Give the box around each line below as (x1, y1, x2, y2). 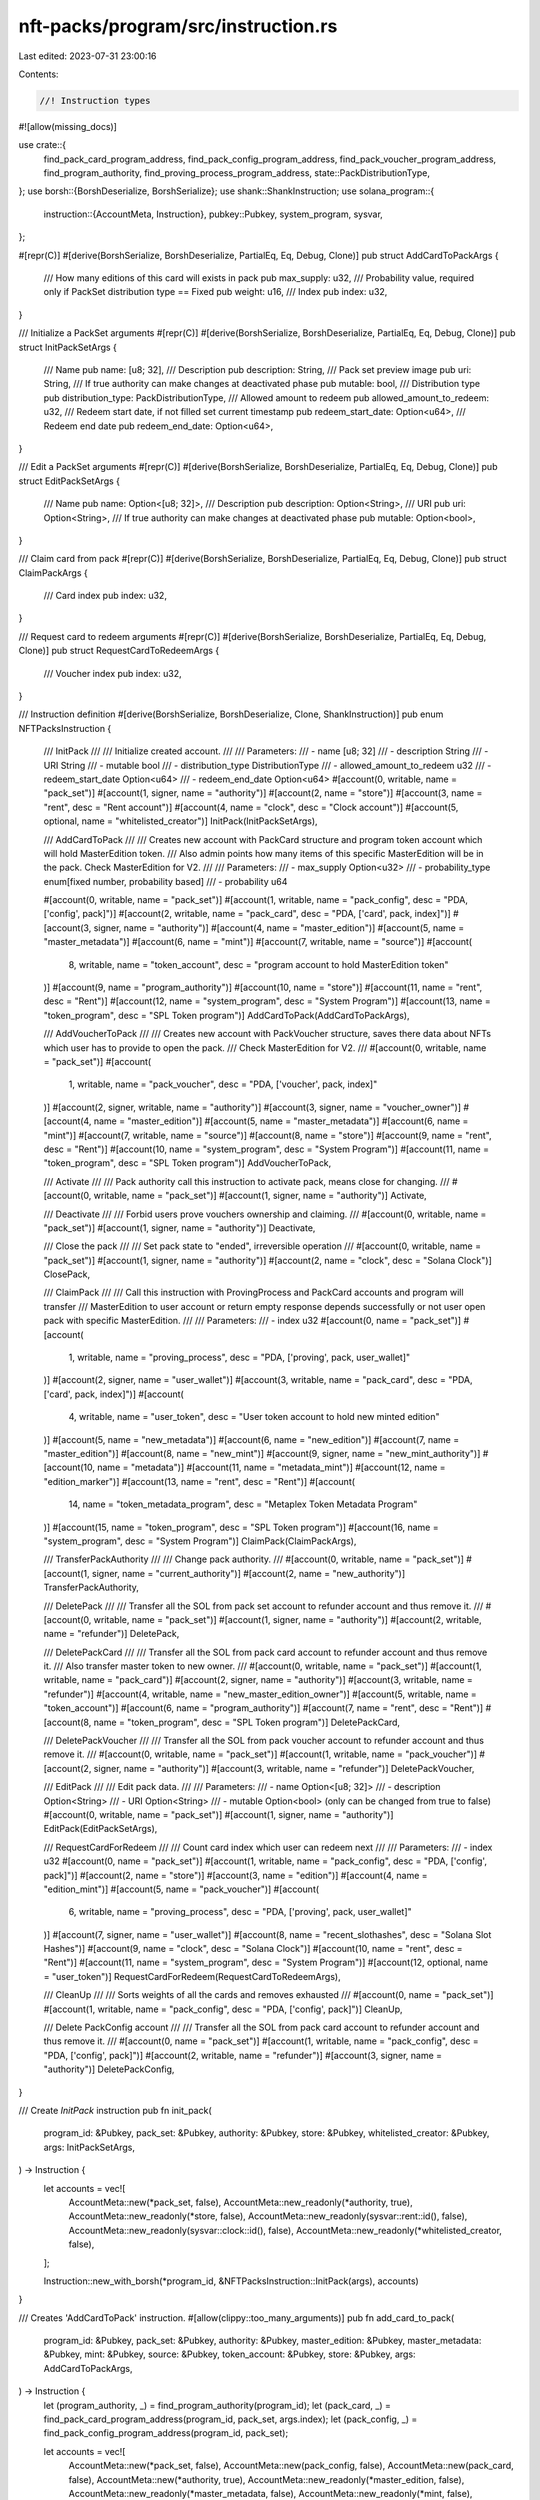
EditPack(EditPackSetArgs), (43, 1823, 158, 1835)
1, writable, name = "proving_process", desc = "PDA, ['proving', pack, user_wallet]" (68, 1351, 411, 1364)
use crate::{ (18, 139, 67, 151)
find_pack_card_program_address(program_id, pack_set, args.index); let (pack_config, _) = (43, 2413, 418, 2425)
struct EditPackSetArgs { (18, 475, 120, 487)
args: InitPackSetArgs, (43, 2141, 135, 2153)
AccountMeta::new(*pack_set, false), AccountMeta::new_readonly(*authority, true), (68, 2196, 414, 2208)
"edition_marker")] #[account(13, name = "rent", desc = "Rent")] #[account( (43, 1475, 355, 1487)
